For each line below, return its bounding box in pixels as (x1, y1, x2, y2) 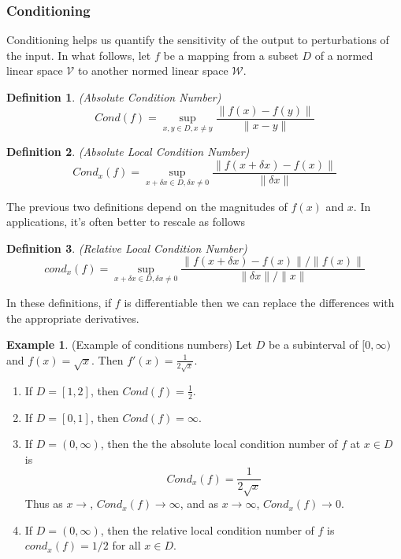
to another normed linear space (77, 62, 228, 79)
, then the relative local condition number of (100, 521, 314, 538)
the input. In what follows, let (6, 46, 151, 63)
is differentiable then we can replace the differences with (124, 294, 395, 311)
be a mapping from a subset (163, 46, 299, 63)
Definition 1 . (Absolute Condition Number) (6, 89, 221, 105)
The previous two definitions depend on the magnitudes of (6, 198, 288, 214)
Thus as (24, 495, 63, 512)
